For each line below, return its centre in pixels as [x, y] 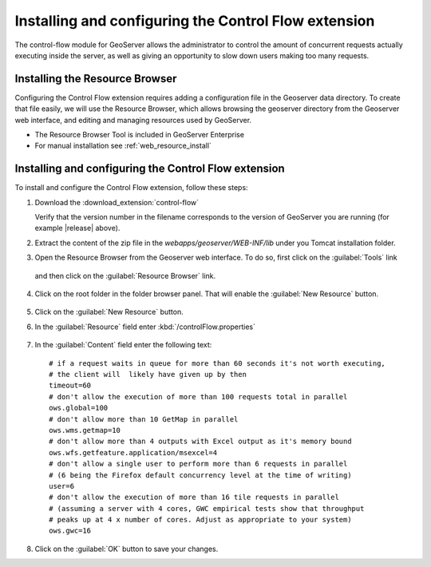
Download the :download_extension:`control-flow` [117, 202]
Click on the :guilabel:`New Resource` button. [109, 312]
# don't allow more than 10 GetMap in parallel [144, 419]
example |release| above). [77, 228]
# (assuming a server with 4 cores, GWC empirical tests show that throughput [207, 508]
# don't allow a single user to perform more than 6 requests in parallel [198, 464]
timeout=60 [70, 386]
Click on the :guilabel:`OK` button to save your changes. [127, 549]
